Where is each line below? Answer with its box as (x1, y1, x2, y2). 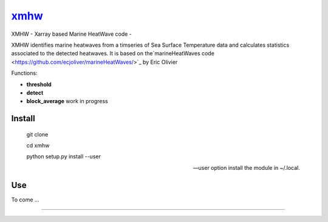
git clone (26, 130, 49, 138)
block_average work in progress (26, 98, 109, 105)
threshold (26, 81, 52, 88)
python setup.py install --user (26, 153, 101, 160)
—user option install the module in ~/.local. (193, 164, 300, 171)
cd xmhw (26, 142, 50, 149)
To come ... (11, 196, 39, 203)
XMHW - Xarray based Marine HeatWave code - (11, 30, 132, 38)
